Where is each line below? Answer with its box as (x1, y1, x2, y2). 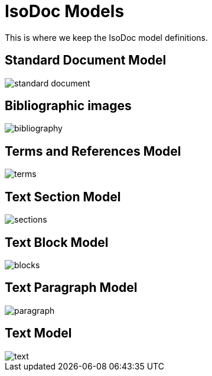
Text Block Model (5, 234, 109, 250)
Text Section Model (5, 189, 121, 204)
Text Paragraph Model (5, 280, 138, 295)
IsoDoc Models (5, 1, 125, 21)
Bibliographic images (5, 98, 132, 114)
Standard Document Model (5, 53, 167, 68)
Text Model (5, 326, 72, 341)
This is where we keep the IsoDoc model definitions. (5, 32, 208, 43)
